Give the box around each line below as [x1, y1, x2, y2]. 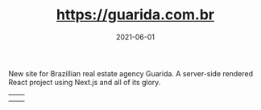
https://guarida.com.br [56, 6, 215, 24]
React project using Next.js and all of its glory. [8, 77, 161, 87]
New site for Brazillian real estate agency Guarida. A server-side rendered [8, 68, 254, 78]
